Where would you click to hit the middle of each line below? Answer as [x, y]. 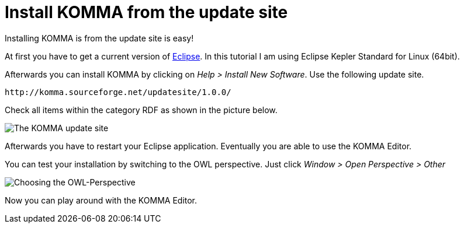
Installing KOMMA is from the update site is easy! [99, 38]
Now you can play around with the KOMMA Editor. [101, 200]
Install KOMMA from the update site [146, 12]
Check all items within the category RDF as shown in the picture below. [141, 110]
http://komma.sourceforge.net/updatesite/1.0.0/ [118, 92]
